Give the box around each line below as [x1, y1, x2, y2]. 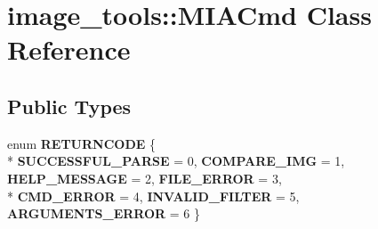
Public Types [7, 92, 132, 119]
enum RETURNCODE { [7, 134, 156, 152]
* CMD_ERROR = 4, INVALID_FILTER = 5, [7, 186, 300, 205]
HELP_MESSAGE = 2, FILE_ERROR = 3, [7, 168, 282, 187]
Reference [7, 31, 131, 68]
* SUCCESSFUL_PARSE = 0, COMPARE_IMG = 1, [7, 151, 345, 170]
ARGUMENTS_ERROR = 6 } [7, 204, 200, 223]
